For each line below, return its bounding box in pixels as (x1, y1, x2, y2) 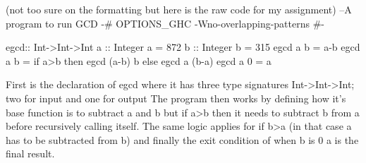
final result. (6, 146, 55, 161)
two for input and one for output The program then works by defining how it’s (6, 90, 346, 105)
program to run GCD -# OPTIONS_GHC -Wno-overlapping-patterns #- (6, 16, 324, 30)
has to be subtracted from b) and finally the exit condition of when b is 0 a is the (6, 132, 359, 147)
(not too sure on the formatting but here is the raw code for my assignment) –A (6, 2, 352, 16)
